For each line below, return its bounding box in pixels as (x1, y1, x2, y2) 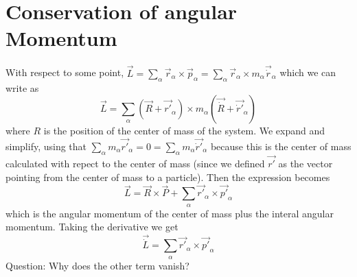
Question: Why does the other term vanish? (5, 258, 189, 272)
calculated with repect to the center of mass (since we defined (5, 156, 265, 170)
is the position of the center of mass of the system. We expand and (43, 123, 325, 138)
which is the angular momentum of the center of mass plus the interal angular (5, 206, 334, 220)
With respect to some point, (5, 65, 124, 80)
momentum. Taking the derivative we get (5, 219, 178, 234)
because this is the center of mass (210, 138, 352, 153)
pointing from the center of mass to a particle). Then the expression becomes (5, 169, 330, 184)
